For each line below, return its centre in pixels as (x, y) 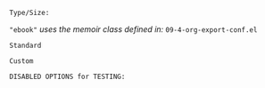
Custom (21, 61)
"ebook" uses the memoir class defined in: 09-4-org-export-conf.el (133, 29)
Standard (25, 45)
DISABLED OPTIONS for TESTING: (67, 76)
